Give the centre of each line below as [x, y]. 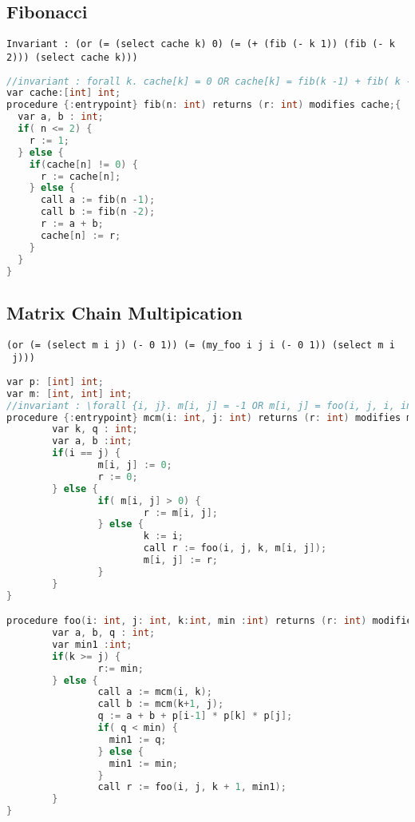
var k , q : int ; [95, 429]
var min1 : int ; [92, 644]
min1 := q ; [138, 739]
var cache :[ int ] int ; [64, 93]
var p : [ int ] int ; [55, 381]
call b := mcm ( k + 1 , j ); [161, 704]
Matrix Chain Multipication [125, 312]
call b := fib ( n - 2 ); [98, 212]
